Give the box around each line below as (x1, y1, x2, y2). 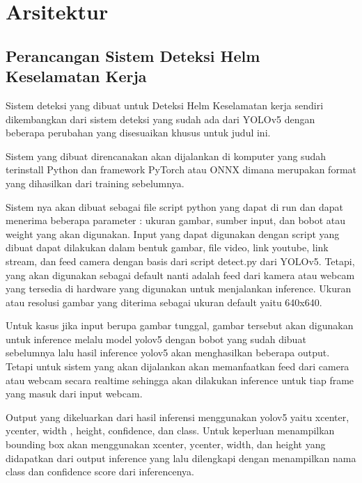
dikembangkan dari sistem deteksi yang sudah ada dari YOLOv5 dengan (6, 111, 315, 126)
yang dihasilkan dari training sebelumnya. (6, 175, 184, 190)
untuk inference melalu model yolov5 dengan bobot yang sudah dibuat (6, 331, 306, 346)
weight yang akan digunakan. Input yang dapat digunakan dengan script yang (6, 226, 340, 241)
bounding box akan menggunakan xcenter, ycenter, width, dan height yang (6, 437, 326, 452)
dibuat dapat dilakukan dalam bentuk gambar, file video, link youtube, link (6, 240, 329, 255)
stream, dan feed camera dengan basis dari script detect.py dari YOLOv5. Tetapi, (6, 253, 355, 268)
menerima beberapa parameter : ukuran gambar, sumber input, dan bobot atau (6, 213, 346, 228)
